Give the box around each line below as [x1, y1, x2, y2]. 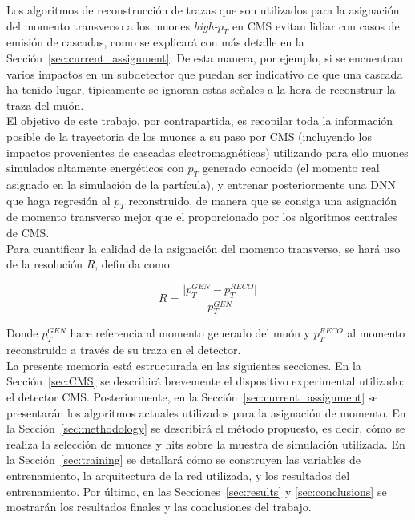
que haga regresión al [6, 191, 111, 208]
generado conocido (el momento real [202, 159, 380, 176]
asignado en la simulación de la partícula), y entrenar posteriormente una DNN [6, 175, 396, 192]
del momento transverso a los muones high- [6, 17, 218, 34]
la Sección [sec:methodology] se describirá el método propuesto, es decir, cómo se [6, 420, 405, 437]
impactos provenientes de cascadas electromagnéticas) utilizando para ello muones [6, 143, 409, 160]
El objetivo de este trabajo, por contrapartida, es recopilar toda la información [6, 112, 393, 129]
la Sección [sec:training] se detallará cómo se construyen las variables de [6, 451, 361, 468]
